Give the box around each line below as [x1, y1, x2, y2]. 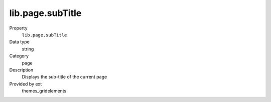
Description [9, 66, 34, 72]
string [22, 45, 34, 52]
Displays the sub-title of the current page [22, 74, 107, 80]
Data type [9, 39, 30, 45]
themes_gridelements [22, 88, 67, 94]
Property [9, 25, 28, 31]
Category [9, 53, 29, 59]
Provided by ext [9, 80, 42, 87]
